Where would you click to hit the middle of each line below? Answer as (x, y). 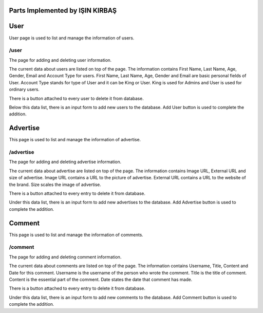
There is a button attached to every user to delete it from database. (76, 98)
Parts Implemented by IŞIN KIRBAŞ (63, 10)
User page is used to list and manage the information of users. (72, 38)
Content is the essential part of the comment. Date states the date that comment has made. (101, 279)
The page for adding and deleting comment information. (65, 257)
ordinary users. (24, 90)
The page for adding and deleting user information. (60, 60)
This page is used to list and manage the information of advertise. (75, 140)
